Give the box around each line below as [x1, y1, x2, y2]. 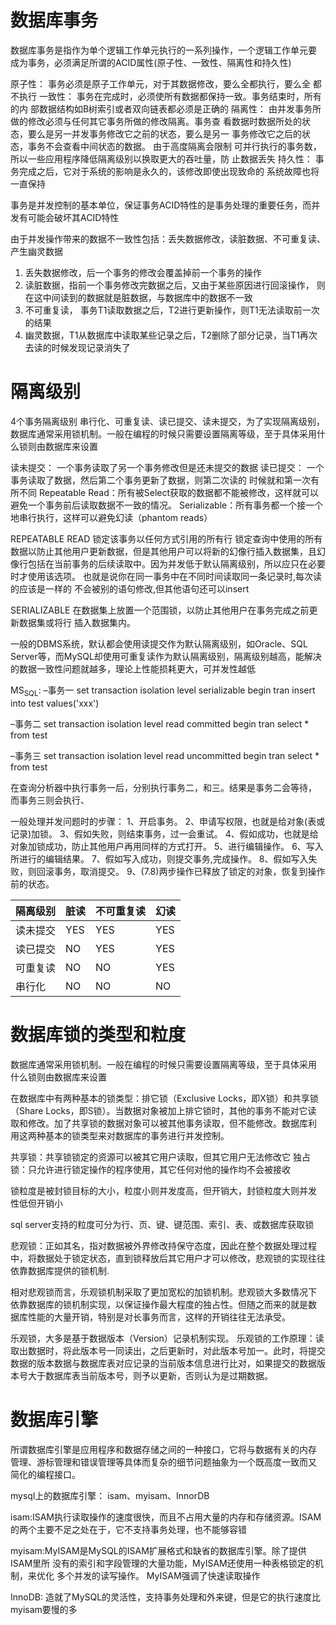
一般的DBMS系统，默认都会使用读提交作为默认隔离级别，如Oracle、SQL [10, 637, 308, 650]
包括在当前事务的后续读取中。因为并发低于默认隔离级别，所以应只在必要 [27, 557, 326, 570]
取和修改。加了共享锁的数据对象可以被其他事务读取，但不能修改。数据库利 [10, 1117, 317, 1129]
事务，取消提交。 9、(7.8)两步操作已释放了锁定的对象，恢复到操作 [53, 865, 326, 877]
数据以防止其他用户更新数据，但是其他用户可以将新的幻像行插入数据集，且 [10, 545, 317, 557]
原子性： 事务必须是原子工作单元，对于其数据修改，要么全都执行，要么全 [10, 77, 311, 90]
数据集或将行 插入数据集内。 [18, 616, 136, 628]
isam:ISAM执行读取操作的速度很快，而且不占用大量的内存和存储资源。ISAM [10, 1511, 322, 1523]
